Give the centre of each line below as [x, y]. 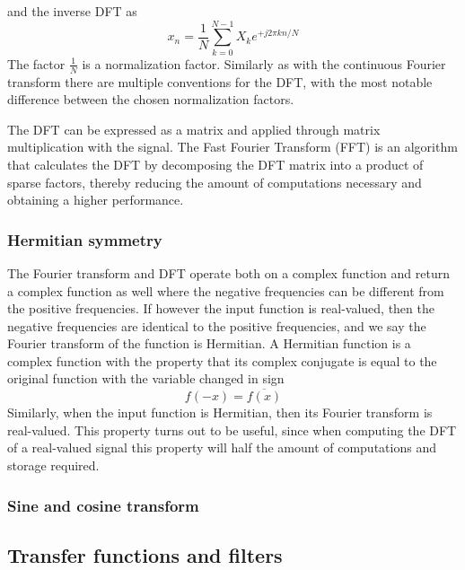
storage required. [53, 465]
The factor [36, 63]
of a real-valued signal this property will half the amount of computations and [222, 447]
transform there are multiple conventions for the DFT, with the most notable [220, 81]
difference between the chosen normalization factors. [151, 99]
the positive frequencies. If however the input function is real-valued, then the [221, 308]
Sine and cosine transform [103, 505]
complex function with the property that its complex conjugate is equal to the [222, 360]
